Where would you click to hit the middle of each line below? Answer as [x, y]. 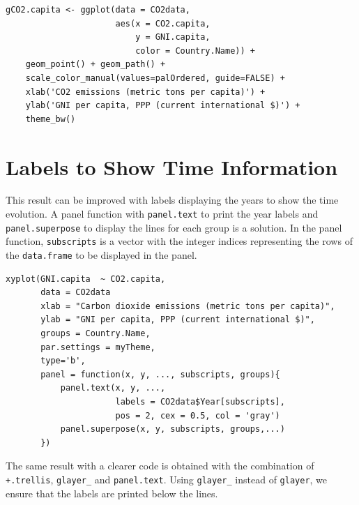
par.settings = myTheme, [98, 347]
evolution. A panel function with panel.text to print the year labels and [162, 214]
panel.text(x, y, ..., [113, 388]
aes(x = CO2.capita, [163, 23]
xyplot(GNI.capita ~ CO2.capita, [86, 279]
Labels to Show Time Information [172, 166]
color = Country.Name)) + [195, 51]
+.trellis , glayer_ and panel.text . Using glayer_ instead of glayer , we [167, 479]
